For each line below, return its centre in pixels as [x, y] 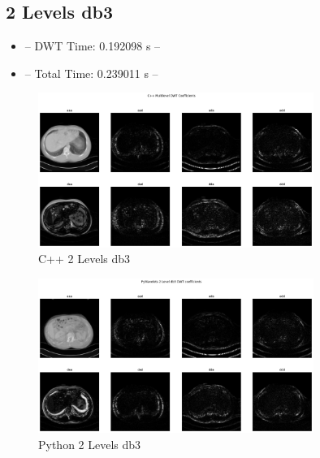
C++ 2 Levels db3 [84, 259]
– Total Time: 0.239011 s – [91, 73]
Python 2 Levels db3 [90, 445]
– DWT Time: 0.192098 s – [93, 46]
